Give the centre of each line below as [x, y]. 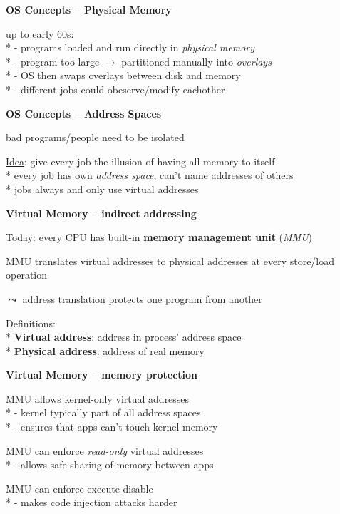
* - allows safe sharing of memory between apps [110, 464]
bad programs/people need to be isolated [95, 137]
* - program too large [53, 61]
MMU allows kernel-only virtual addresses [98, 398]
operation [27, 275]
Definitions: [31, 323]
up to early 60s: [40, 33]
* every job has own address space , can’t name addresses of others [150, 175]
